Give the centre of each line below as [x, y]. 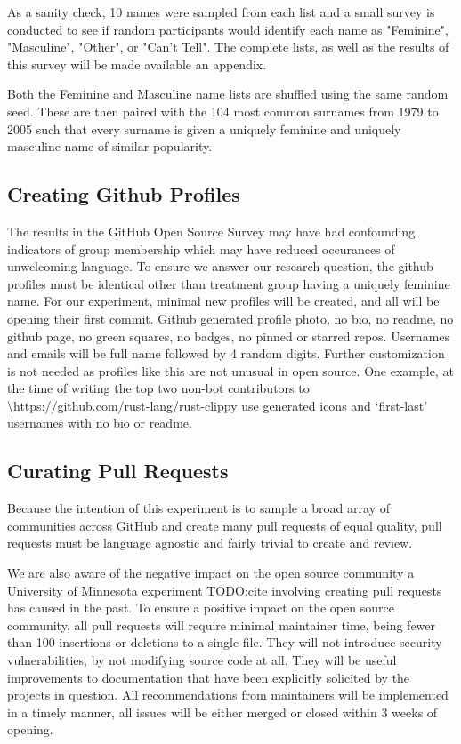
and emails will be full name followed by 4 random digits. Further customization [226, 353]
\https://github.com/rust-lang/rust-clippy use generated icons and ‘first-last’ [218, 405]
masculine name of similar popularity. [110, 146]
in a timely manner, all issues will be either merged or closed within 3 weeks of [222, 712]
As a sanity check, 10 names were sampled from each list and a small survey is [221, 12]
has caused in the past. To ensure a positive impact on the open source [201, 608]
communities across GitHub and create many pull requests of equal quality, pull [225, 525]
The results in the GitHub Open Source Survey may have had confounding [211, 231]
